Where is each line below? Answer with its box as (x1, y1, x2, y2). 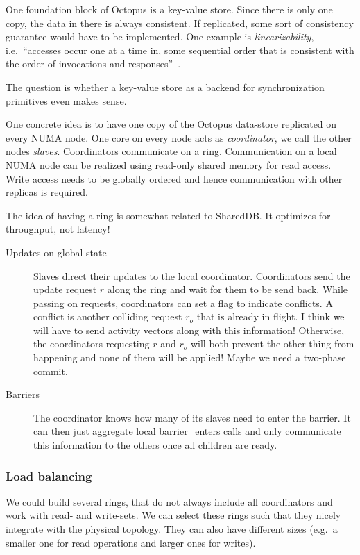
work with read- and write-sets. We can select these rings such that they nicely (6, 508, 341, 522)
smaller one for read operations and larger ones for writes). (6, 535, 256, 549)
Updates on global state (6, 245, 107, 259)
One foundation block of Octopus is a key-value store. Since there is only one (6, 2, 333, 16)
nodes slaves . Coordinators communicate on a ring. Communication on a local (6, 144, 337, 158)
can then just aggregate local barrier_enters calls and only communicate (33, 424, 341, 438)
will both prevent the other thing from (190, 336, 354, 351)
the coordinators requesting (33, 336, 150, 351)
